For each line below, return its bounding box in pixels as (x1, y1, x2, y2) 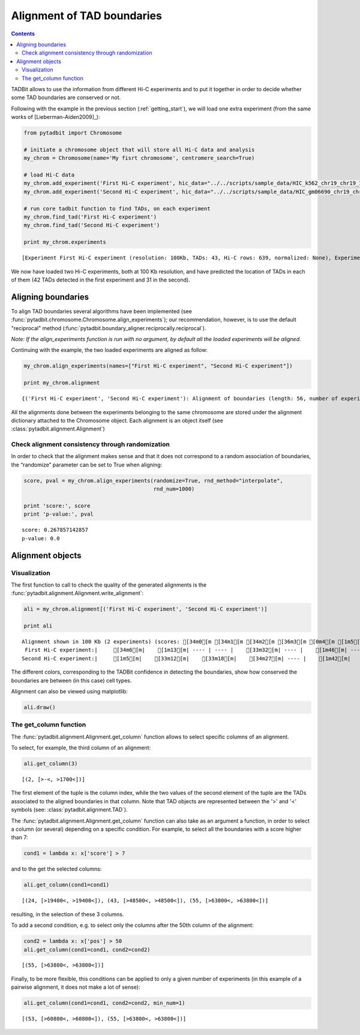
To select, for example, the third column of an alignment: (11, 744, 151, 752)
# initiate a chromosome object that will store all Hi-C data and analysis (23, 146, 255, 153)
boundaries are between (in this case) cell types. (11, 677, 132, 684)
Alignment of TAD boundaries (11, 9, 162, 22)
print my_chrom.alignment (23, 379, 100, 387)
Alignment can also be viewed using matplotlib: (11, 687, 128, 695)
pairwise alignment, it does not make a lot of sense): (11, 983, 140, 991)
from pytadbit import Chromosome (23, 130, 122, 136)
